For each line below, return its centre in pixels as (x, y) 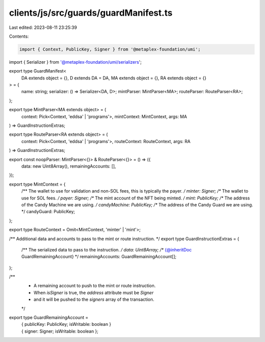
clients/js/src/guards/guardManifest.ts (91, 13)
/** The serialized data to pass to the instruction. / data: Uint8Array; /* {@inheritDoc (106, 249)
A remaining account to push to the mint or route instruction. (95, 286)
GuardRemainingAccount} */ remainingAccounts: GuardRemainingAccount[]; (99, 257)
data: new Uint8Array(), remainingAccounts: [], (69, 166)
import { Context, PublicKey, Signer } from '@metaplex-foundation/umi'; (110, 49)
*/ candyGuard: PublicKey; (48, 212)
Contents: (19, 36)
